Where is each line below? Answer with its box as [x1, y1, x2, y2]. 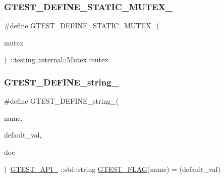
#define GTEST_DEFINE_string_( [4, 96, 119, 106]
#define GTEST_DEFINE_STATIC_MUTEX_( [4, 20, 159, 31]
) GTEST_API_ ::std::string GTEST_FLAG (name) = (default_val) [4, 163, 220, 174]
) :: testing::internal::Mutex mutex [4, 54, 108, 65]
